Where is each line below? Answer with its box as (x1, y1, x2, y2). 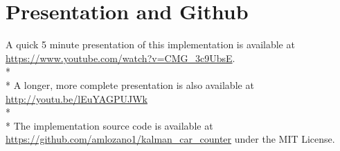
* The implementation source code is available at (6, 118, 213, 132)
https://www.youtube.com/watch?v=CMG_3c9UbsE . (6, 50, 235, 65)
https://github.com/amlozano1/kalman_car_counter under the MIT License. (6, 132, 335, 146)
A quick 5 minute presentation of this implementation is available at (6, 37, 295, 52)
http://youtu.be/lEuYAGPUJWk (6, 91, 147, 105)
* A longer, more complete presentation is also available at (6, 77, 254, 92)
